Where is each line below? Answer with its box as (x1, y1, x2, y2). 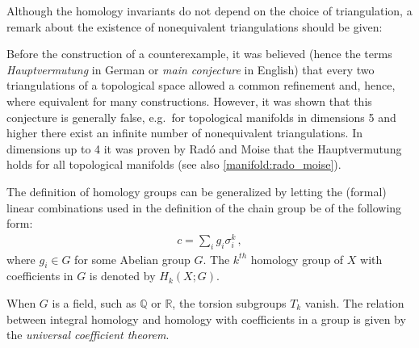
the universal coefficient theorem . (6, 326, 170, 343)
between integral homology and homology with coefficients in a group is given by (6, 310, 406, 327)
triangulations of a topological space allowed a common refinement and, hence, (6, 77, 396, 94)
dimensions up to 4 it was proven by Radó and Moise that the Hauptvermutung (6, 140, 402, 157)
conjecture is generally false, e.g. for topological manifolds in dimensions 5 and (6, 108, 396, 125)
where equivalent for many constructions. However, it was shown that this (6, 92, 372, 109)
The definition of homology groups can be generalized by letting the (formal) (6, 182, 387, 199)
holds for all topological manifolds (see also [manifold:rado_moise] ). (6, 156, 341, 173)
